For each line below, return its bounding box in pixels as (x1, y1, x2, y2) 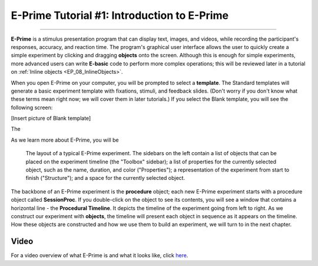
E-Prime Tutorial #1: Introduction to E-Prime (11, 9, 229, 22)
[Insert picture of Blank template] (11, 115, 91, 122)
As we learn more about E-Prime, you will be (11, 136, 119, 143)
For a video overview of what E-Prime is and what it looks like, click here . (11, 252, 188, 259)
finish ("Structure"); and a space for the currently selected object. (25, 175, 185, 182)
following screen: (11, 104, 53, 111)
